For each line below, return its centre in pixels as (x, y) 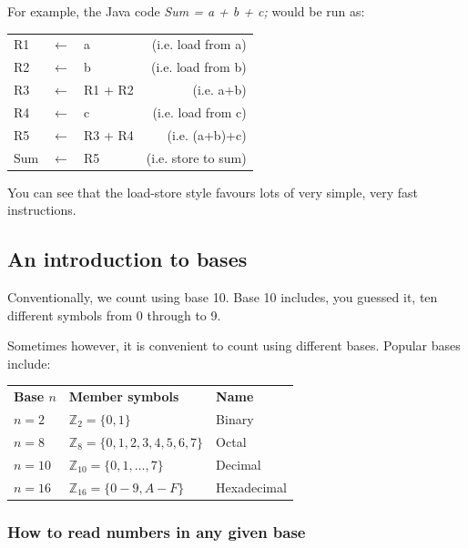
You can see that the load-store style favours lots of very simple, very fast (213, 192)
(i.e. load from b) (198, 67)
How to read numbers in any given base (157, 531)
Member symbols (124, 396)
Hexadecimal (251, 487)
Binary (235, 419)
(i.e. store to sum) (196, 157)
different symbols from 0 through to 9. (114, 315)
